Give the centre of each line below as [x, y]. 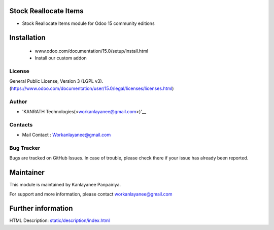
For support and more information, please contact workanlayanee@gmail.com [91, 194]
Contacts [21, 124]
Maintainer [27, 173]
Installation [27, 38]
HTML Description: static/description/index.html [60, 220]
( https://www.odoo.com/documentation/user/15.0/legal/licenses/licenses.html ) [92, 88]
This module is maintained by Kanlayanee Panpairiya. [65, 185]
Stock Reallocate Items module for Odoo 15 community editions [88, 23]
